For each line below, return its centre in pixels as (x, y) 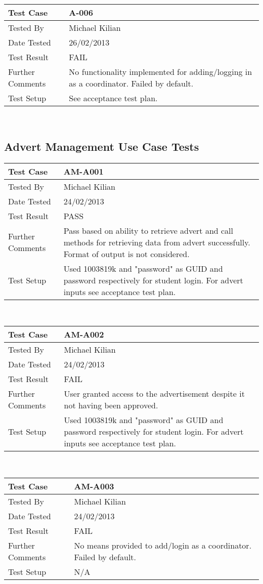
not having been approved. (111, 405)
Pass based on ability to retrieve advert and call (148, 230)
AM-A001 (83, 171)
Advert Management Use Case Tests (102, 146)
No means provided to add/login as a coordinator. (163, 545)
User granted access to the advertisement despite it (154, 394)
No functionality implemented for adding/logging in (161, 72)
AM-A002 (84, 335)
